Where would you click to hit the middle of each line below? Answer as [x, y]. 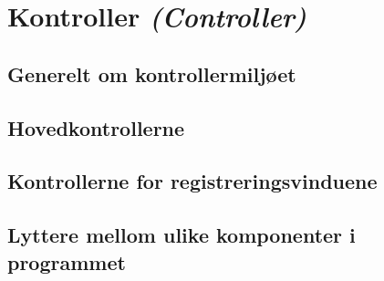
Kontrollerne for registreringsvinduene [192, 181]
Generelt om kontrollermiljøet [152, 73]
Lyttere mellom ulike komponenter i [182, 235]
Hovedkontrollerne [96, 127]
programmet [67, 261]
